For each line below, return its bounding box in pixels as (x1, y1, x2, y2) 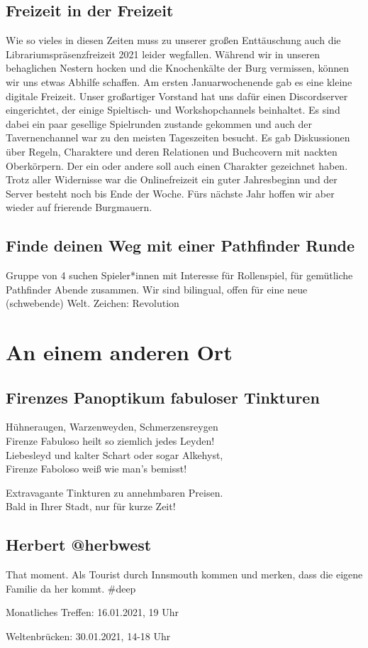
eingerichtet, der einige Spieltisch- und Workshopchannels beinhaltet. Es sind (6, 102, 340, 117)
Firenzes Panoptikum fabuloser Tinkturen (6, 386, 320, 408)
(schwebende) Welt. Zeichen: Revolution (6, 296, 179, 310)
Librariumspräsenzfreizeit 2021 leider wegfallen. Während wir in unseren (6, 46, 320, 61)
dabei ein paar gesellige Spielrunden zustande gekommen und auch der (6, 116, 312, 131)
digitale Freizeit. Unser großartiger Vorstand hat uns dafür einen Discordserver (6, 88, 348, 103)
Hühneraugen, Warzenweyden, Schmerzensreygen (6, 419, 218, 434)
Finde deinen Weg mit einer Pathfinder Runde (6, 234, 355, 256)
